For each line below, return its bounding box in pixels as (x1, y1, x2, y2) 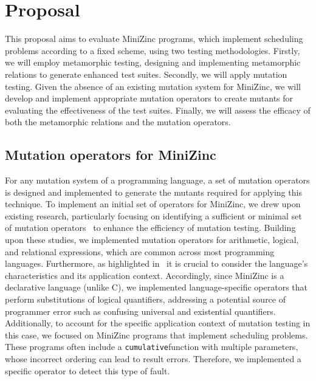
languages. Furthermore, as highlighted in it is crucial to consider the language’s (5, 257, 308, 270)
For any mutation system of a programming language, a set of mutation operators (5, 174, 310, 187)
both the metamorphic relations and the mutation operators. (5, 115, 231, 128)
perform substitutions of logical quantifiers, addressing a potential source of (5, 293, 286, 306)
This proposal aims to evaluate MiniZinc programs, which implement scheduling (5, 32, 303, 45)
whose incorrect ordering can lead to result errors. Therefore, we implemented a (5, 352, 301, 365)
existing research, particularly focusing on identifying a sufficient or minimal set (5, 209, 302, 222)
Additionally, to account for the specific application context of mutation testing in (5, 317, 311, 329)
